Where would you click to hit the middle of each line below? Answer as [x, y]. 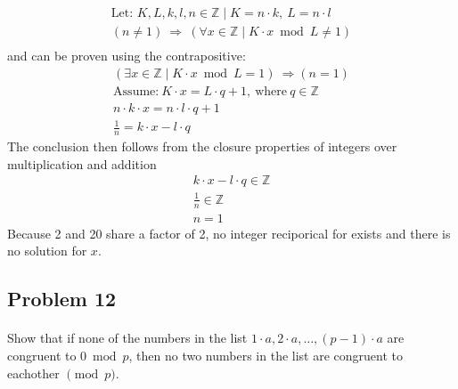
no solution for [47, 251]
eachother [33, 373]
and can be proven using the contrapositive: [127, 56]
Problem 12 [62, 299]
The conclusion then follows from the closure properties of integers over [202, 146]
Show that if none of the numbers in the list [127, 338]
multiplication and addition [82, 163]
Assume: [136, 91]
